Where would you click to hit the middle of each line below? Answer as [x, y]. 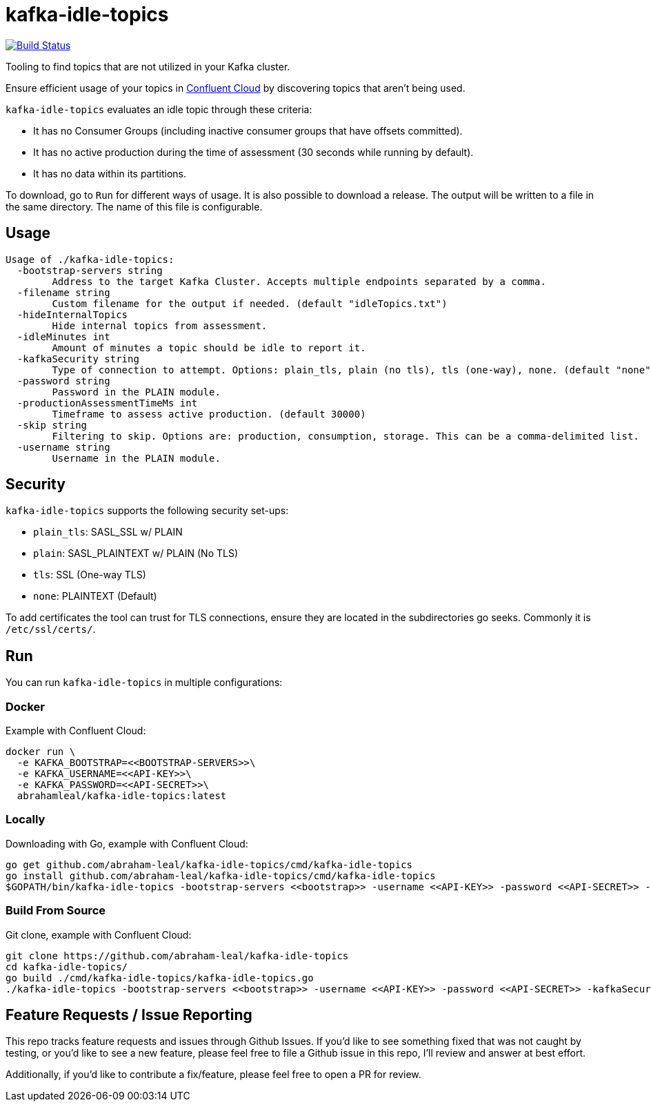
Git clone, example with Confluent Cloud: [99, 934]
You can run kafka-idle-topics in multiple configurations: [144, 683]
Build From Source [56, 911]
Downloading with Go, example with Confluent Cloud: [127, 843]
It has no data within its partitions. [110, 173]
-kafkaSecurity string [78, 359]
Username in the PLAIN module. [136, 458]
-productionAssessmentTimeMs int [107, 403]
